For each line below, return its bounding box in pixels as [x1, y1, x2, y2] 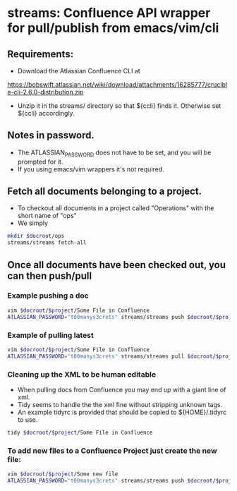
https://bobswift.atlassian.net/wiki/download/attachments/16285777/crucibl [7, 80, 228, 89]
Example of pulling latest [7, 330, 94, 340]
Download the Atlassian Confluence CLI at [17, 67, 141, 75]
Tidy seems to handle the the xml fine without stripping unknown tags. [17, 400, 223, 408]
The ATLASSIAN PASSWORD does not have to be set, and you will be [17, 148, 212, 158]
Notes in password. [7, 129, 95, 142]
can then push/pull [7, 269, 92, 281]
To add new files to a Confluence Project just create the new [7, 446, 217, 456]
